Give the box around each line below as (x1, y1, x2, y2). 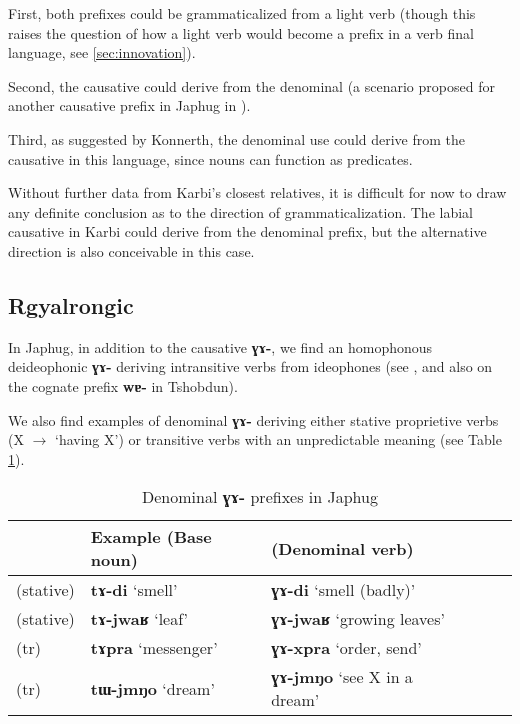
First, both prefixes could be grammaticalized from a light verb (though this (8, 3, 476, 23)
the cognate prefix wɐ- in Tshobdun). (8, 375, 238, 396)
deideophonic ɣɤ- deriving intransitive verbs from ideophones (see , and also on (8, 356, 493, 377)
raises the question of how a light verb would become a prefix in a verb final (8, 22, 474, 43)
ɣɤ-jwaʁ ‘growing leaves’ (271, 607, 445, 631)
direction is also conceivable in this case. (8, 240, 255, 261)
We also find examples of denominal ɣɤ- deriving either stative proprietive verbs (8, 409, 499, 430)
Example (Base (90, 525, 212, 549)
